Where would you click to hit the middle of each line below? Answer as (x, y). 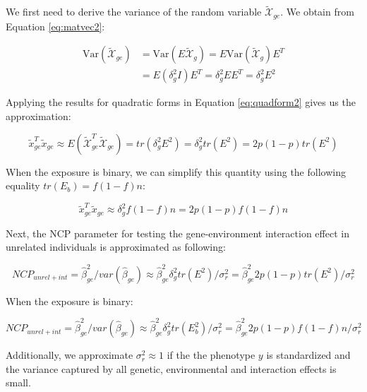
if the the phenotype (211, 355)
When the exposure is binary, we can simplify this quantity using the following (176, 171)
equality (23, 185)
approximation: (38, 115)
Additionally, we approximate (70, 355)
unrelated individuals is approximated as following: (116, 247)
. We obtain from (317, 12)
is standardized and (308, 355)
